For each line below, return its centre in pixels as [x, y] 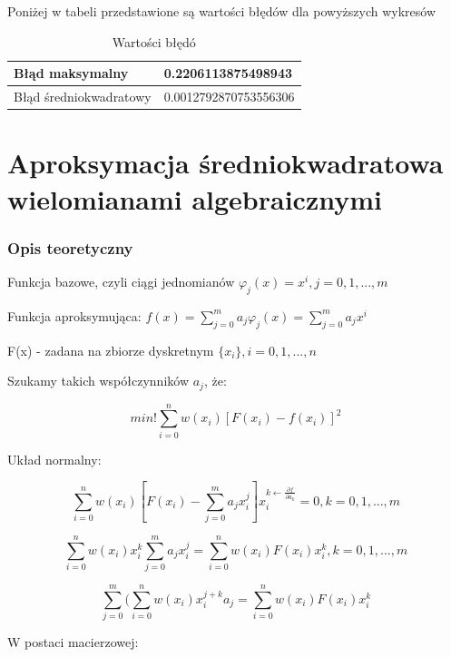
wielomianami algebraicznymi [195, 198]
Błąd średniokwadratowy [83, 97]
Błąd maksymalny [71, 73]
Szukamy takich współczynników [98, 381]
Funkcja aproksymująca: [74, 315]
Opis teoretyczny [70, 247]
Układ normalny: [54, 459]
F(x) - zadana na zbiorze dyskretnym [111, 350]
